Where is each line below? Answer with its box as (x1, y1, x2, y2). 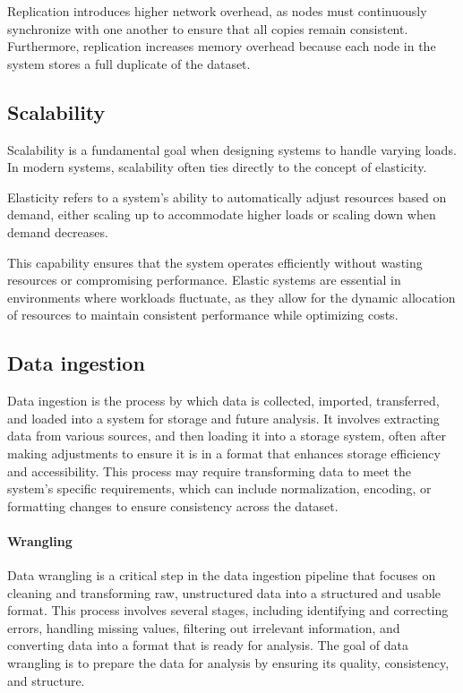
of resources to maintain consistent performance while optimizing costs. (7, 305, 399, 324)
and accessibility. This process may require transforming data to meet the (7, 461, 411, 480)
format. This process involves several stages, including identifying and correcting (7, 601, 449, 620)
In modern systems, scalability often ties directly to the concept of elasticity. (7, 158, 427, 176)
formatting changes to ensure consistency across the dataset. (7, 496, 339, 515)
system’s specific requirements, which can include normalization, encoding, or (7, 479, 432, 498)
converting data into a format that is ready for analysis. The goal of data (7, 636, 409, 654)
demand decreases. (7, 222, 108, 241)
